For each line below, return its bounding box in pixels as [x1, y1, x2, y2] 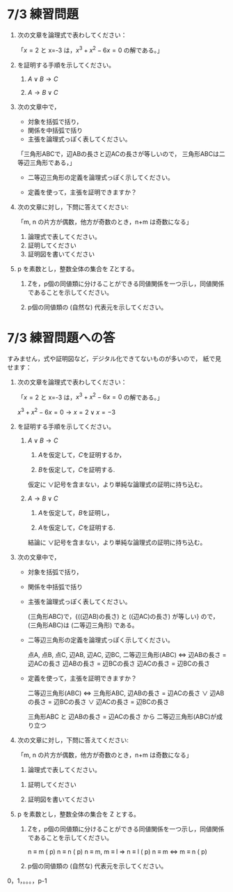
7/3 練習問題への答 [7, 330, 115, 346]
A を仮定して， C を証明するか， [38, 450, 126, 459]
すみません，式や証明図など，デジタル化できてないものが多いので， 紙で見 [7, 354, 221, 362]
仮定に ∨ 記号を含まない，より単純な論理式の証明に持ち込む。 [27, 480, 207, 489]
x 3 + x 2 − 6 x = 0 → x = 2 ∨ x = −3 [17, 407, 116, 416]
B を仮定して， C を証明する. [38, 465, 115, 474]
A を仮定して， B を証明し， [38, 508, 113, 516]
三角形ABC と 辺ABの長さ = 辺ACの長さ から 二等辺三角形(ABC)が [27, 712, 217, 721]
